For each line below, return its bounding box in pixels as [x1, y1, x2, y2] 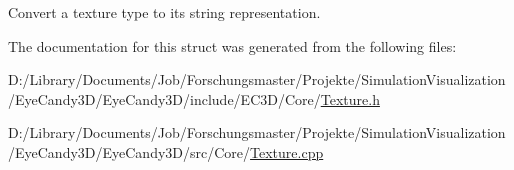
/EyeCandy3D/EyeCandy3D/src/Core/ [8, 141, 251, 162]
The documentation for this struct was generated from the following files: [8, 35, 457, 56]
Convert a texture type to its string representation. [8, 2, 321, 22]
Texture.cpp [250, 141, 324, 162]
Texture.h [320, 88, 380, 109]
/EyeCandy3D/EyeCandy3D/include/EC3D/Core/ [8, 88, 321, 109]
